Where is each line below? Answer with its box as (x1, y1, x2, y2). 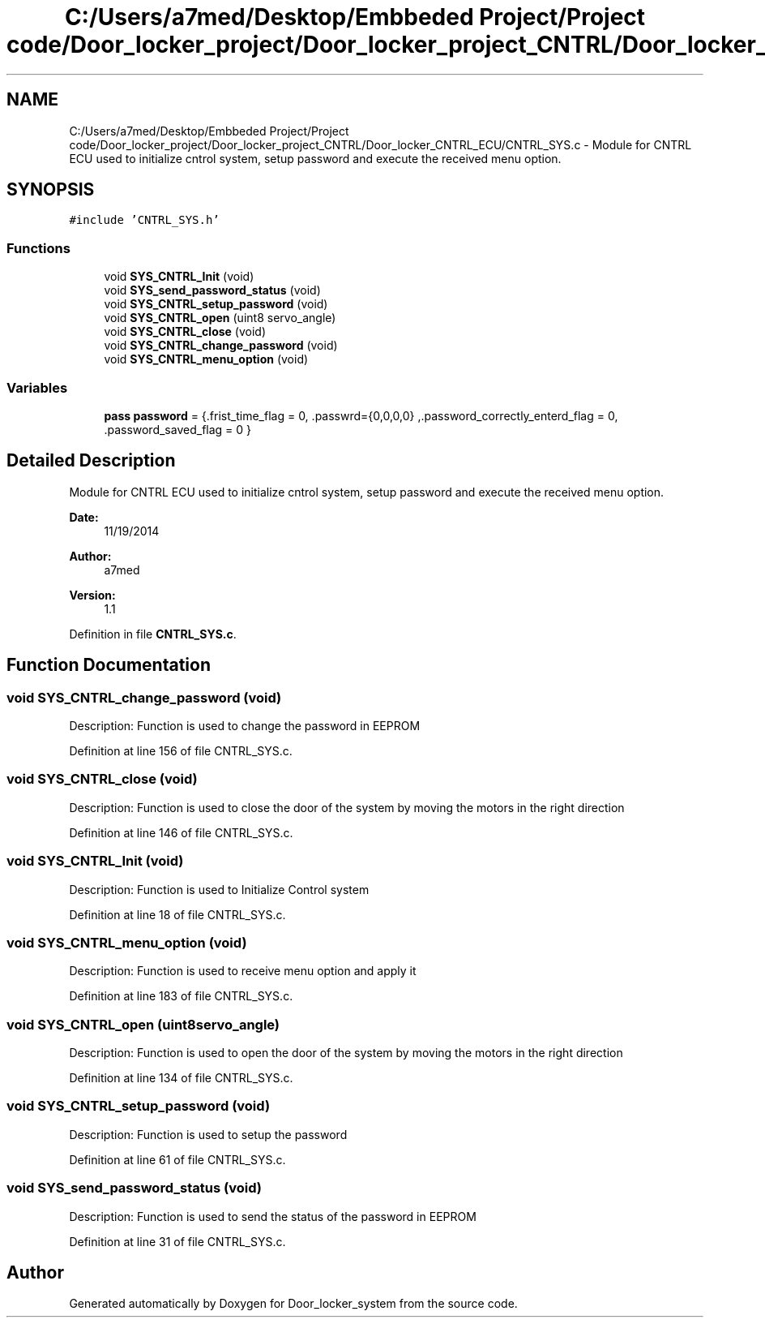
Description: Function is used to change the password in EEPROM (69, 719, 421, 733)
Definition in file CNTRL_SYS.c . (69, 626, 237, 641)
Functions (6, 239, 71, 256)
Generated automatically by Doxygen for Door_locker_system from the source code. (69, 1296, 518, 1311)
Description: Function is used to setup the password (69, 1127, 348, 1141)
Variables (6, 379, 68, 396)
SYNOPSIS (6, 179, 95, 200)
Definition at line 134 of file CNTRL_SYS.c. (69, 1071, 293, 1085)
